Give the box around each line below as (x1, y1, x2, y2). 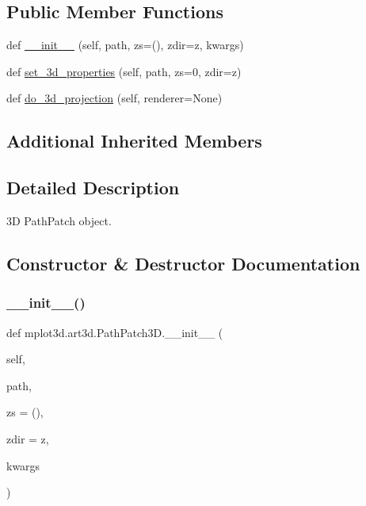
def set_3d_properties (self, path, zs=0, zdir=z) (6, 63, 242, 79)
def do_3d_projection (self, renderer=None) (6, 90, 223, 106)
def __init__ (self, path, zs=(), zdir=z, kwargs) (6, 36, 244, 53)
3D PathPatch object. (6, 212, 112, 228)
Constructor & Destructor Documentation (6, 251, 360, 275)
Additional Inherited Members (6, 128, 262, 153)
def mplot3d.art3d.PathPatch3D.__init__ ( (6, 324, 223, 340)
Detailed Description (6, 175, 180, 200)
